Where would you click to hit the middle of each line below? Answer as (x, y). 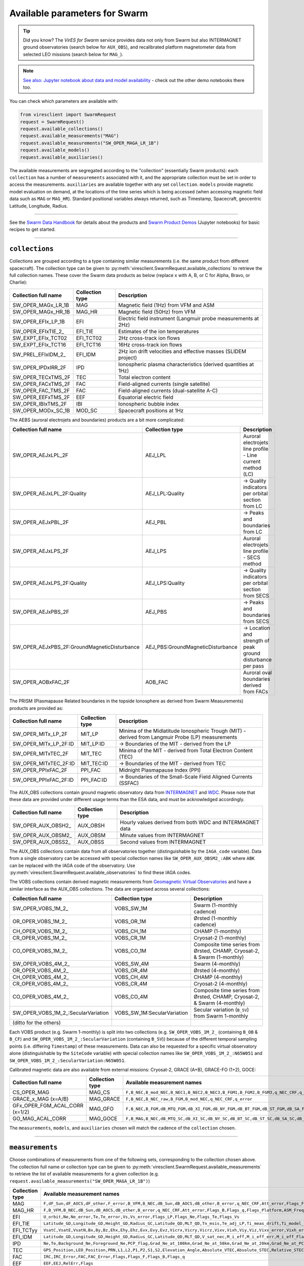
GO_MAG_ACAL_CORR (39, 1119)
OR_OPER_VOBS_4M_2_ (41, 971)
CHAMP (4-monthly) (218, 977)
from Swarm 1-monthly (221, 1016)
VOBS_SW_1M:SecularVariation (151, 1013)
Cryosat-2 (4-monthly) (220, 984)
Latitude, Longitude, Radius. (39, 206)
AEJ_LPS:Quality (165, 583)
